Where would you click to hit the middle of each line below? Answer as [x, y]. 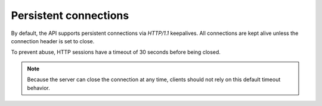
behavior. [38, 88]
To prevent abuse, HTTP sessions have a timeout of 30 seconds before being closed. [116, 52]
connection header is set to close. [53, 41]
